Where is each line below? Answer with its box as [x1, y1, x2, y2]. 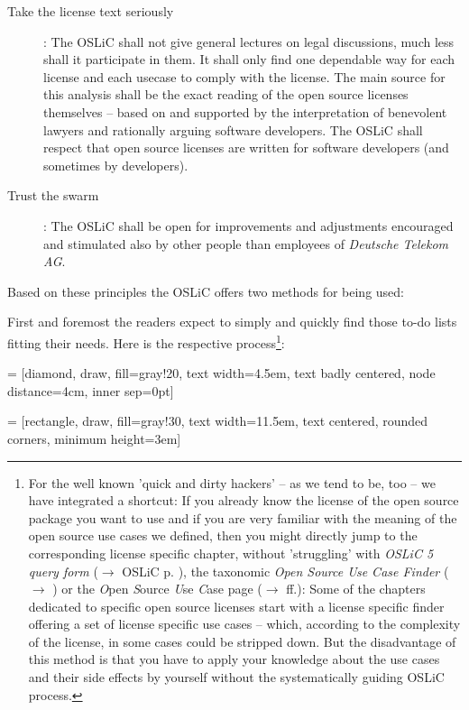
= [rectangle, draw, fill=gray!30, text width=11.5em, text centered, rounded [7, 411, 428, 430]
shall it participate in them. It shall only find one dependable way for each [43, 50, 455, 69]
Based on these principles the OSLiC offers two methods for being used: [7, 281, 404, 300]
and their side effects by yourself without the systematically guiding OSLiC [28, 668, 445, 687]
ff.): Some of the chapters [286, 579, 426, 598]
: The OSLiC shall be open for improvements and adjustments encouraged [43, 216, 454, 235]
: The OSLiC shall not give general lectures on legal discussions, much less [43, 32, 455, 51]
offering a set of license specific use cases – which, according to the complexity [28, 614, 461, 633]
